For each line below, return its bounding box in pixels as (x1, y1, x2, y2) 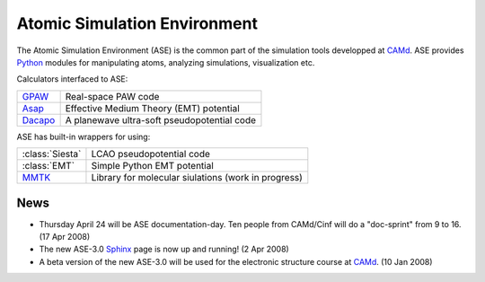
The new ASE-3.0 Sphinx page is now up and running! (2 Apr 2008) (39, 243, 289, 255)
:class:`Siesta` (22, 148, 82, 161)
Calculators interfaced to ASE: (16, 74, 128, 84)
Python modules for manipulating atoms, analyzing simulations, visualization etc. (16, 57, 315, 67)
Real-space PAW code (65, 90, 160, 102)
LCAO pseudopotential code (91, 148, 211, 161)
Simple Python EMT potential (91, 160, 215, 172)
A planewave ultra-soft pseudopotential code (65, 113, 256, 126)
